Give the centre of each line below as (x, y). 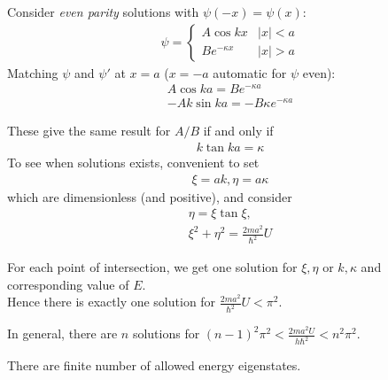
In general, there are (62, 333)
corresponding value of (68, 284)
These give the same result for (89, 131)
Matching (33, 72)
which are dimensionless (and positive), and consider (150, 196)
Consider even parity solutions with (103, 12)
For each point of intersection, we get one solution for (152, 267)
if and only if (238, 131)
